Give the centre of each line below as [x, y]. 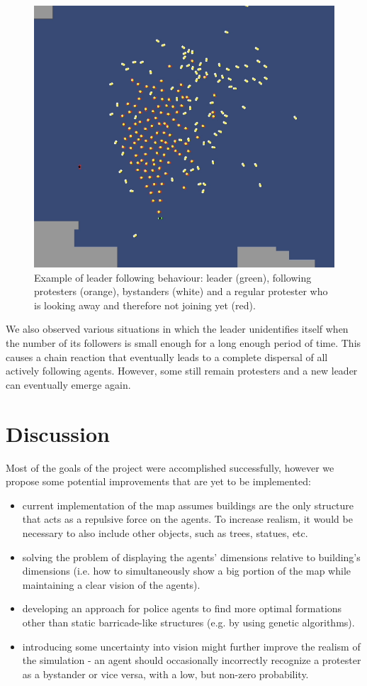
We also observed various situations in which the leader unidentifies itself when [177, 329]
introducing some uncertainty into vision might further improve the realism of [191, 646]
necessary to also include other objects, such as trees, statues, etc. [165, 532]
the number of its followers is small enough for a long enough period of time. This [183, 343]
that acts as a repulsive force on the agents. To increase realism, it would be [187, 519]
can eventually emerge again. [68, 384]
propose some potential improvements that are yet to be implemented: [158, 481]
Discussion [58, 433]
